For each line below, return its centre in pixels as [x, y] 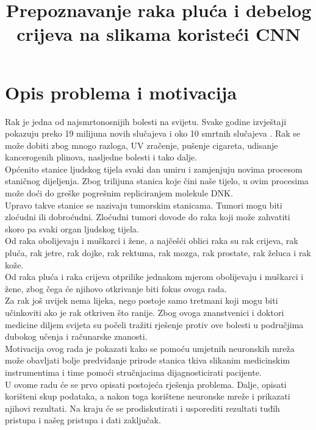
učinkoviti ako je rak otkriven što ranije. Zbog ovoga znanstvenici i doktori [145, 312]
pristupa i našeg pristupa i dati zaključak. [83, 420]
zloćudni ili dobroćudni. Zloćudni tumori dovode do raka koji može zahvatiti [148, 217]
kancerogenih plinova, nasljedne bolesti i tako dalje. [101, 157]
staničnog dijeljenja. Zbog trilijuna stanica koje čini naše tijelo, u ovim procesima [157, 181]
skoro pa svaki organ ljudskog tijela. [72, 228]
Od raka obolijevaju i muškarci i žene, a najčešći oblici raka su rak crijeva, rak [152, 241]
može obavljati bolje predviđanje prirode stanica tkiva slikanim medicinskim [148, 360]
